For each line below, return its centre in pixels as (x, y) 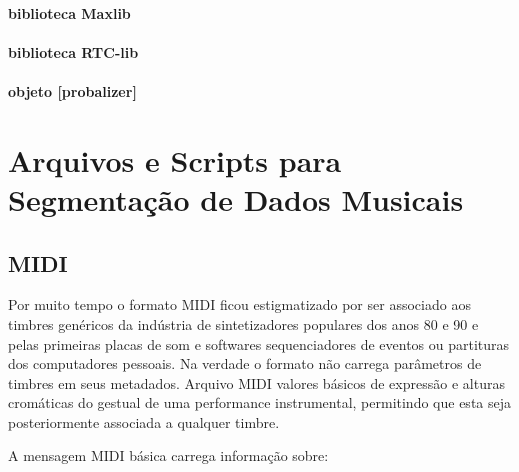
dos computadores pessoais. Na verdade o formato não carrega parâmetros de (245, 363)
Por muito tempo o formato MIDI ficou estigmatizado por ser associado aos (239, 304)
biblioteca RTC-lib (73, 51)
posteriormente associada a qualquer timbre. (144, 421)
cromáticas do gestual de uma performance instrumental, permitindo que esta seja (260, 402)
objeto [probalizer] (72, 90)
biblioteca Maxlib (69, 12)
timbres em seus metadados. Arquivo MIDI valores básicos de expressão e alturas (256, 382)
